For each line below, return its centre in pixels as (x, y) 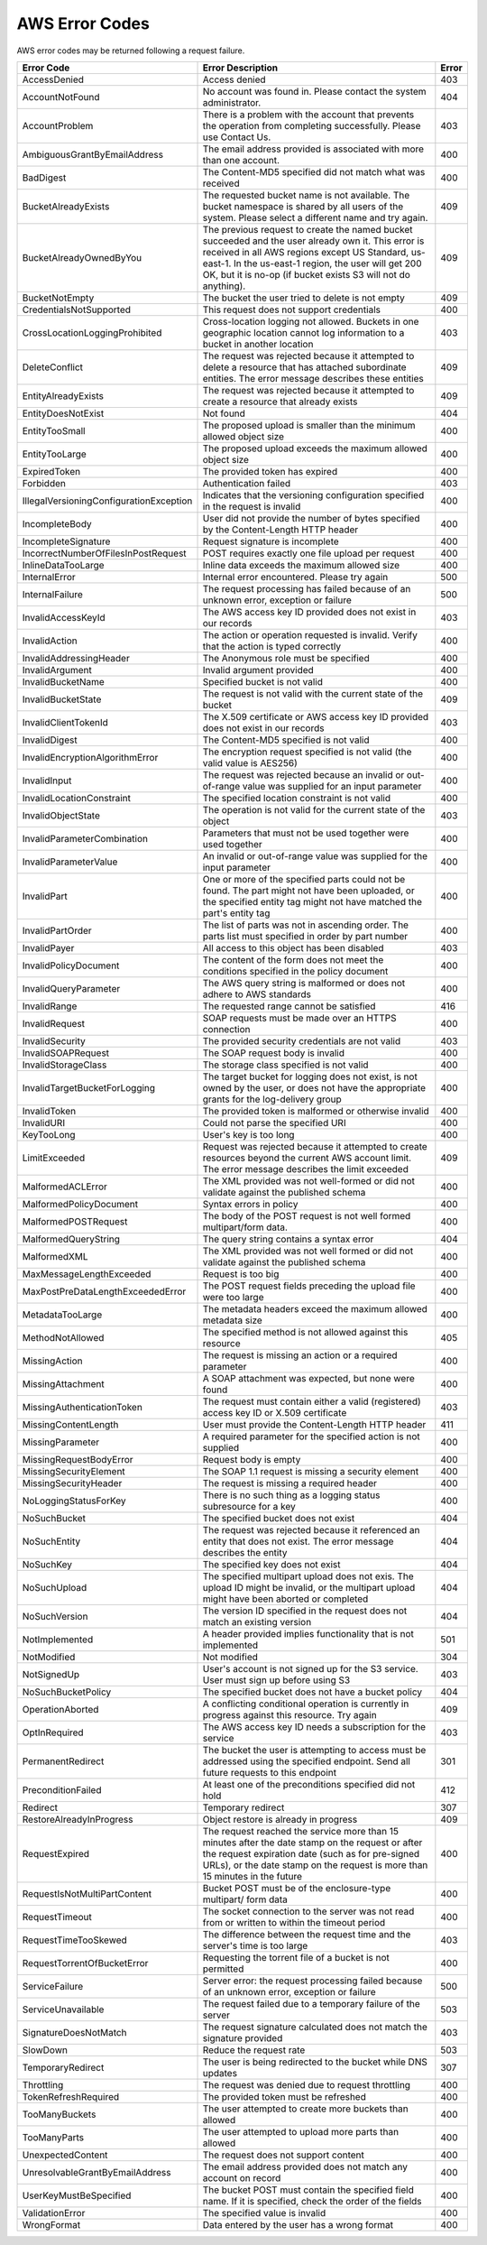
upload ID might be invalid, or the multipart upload (309, 1587)
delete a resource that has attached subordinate (304, 367)
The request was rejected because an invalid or (303, 774)
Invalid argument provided (258, 670)
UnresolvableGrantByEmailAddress (96, 2172)
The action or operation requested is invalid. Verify (310, 634)
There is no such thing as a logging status (291, 1495)
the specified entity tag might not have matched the (312, 901)
